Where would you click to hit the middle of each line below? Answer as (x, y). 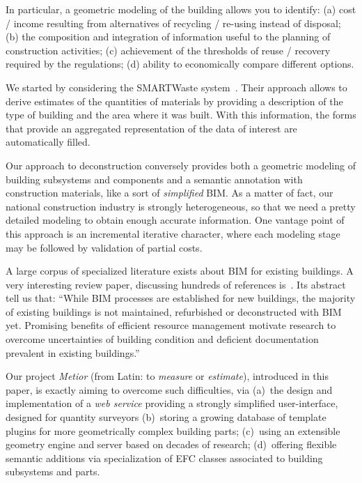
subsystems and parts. (53, 472)
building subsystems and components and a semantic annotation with (154, 179)
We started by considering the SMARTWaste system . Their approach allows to (176, 87)
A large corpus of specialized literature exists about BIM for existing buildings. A (180, 271)
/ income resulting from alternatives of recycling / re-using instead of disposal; (173, 23)
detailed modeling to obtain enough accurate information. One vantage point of (175, 220)
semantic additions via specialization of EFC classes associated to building (164, 458)
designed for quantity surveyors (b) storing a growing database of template (166, 417)
